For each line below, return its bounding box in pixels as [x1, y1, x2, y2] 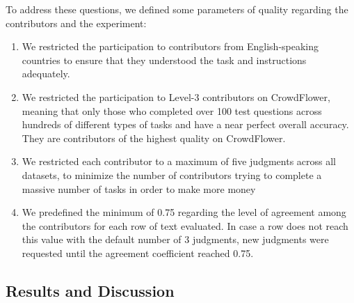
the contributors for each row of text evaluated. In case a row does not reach [22, 218, 348, 233]
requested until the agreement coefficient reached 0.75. [22, 245, 254, 260]
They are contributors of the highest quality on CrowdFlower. [22, 130, 286, 145]
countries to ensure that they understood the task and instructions [22, 52, 307, 67]
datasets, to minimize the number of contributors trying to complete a [22, 167, 322, 182]
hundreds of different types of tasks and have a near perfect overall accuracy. [22, 117, 349, 132]
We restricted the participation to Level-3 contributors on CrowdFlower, [22, 89, 330, 104]
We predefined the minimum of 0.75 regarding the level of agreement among [22, 205, 346, 219]
